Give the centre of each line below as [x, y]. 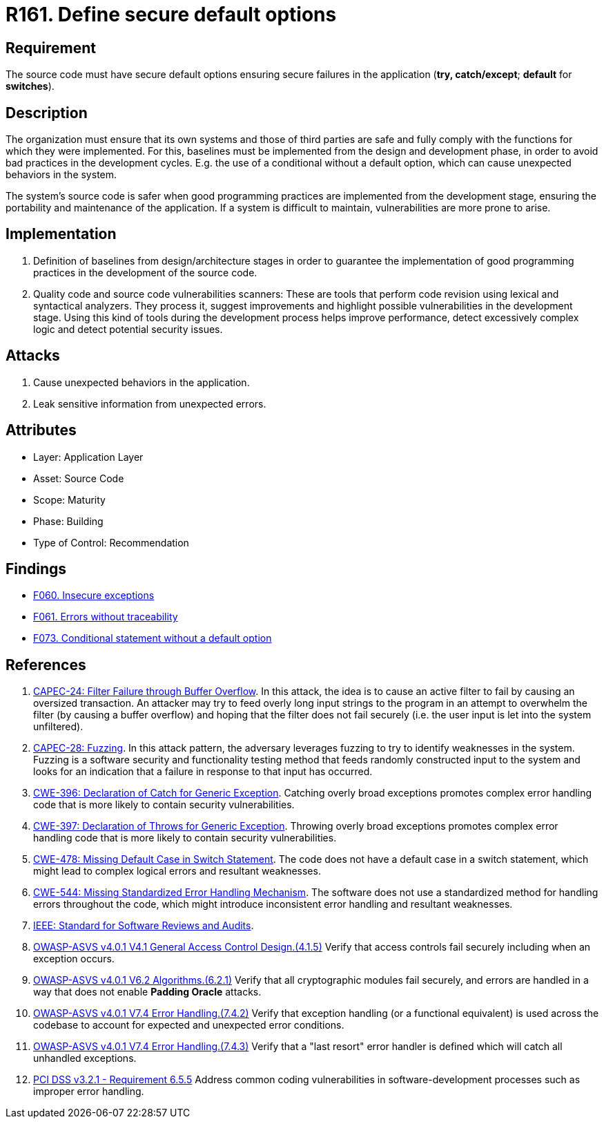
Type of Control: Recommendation [111, 542]
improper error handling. [89, 1092]
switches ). [30, 86]
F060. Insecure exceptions [94, 596]
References [46, 665]
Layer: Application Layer [88, 457]
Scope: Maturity [69, 499]
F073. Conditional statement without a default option [153, 638]
